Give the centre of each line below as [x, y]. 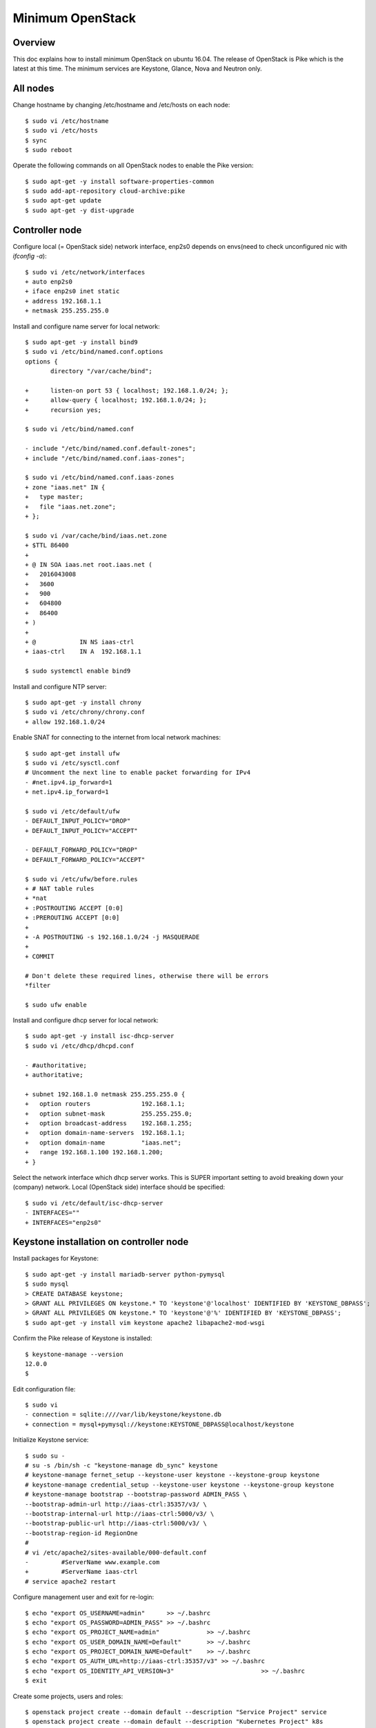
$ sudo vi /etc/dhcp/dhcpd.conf [80, 1046]
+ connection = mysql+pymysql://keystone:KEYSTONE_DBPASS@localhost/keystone [160, 1424]
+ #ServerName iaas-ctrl [81, 1572]
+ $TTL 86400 [47, 545]
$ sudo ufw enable [56, 1005]
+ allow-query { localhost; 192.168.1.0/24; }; [116, 400]
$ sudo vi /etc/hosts [61, 131]
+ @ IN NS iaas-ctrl [80, 642]
